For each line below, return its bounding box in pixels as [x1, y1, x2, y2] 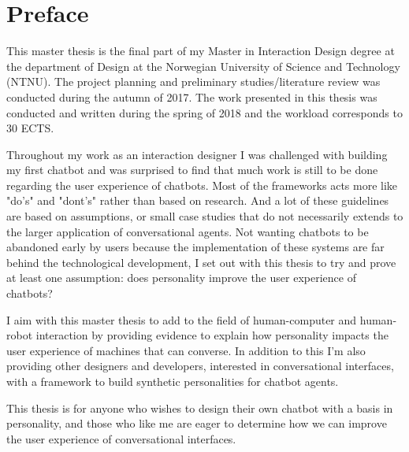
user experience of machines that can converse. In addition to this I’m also [6, 342, 366, 358]
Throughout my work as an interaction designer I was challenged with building [6, 146, 388, 162]
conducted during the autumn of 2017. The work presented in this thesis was [6, 88, 377, 105]
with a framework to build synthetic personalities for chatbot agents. [6, 373, 339, 389]
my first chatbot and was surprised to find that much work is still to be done [6, 161, 378, 178]
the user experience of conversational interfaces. [6, 430, 236, 446]
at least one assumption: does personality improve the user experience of [6, 269, 356, 286]
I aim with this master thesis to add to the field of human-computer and [6, 311, 357, 328]
